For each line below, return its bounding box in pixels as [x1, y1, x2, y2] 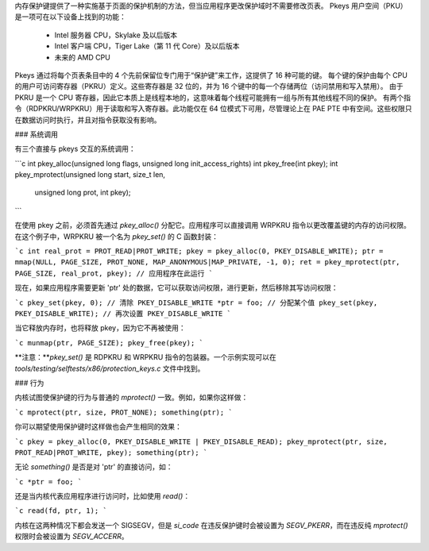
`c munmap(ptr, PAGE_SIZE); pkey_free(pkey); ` [14, 338, 204, 347]
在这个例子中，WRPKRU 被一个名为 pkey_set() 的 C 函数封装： [14, 231, 218, 241]
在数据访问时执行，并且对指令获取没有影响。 [14, 115, 161, 125]
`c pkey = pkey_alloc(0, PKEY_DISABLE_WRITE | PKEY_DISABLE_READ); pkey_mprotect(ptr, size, [14, 437, 388, 446]
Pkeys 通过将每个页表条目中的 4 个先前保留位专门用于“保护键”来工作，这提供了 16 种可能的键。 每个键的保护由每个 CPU [14, 70, 408, 79]
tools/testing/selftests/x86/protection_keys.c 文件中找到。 [14, 364, 205, 373]
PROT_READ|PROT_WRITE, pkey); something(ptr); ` [14, 448, 208, 457]
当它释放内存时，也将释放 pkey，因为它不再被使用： [14, 323, 186, 333]
